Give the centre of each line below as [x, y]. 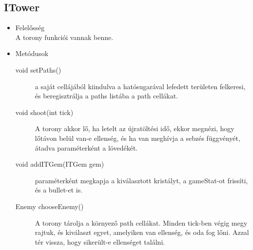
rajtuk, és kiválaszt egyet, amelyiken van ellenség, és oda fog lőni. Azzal [142, 232]
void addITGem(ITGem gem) [60, 164]
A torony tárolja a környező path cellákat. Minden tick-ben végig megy [141, 222]
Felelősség [30, 28]
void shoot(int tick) [44, 112]
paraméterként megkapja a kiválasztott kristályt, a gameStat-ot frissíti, [141, 180]
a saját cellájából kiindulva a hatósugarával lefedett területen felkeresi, [140, 86]
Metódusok [32, 53]
